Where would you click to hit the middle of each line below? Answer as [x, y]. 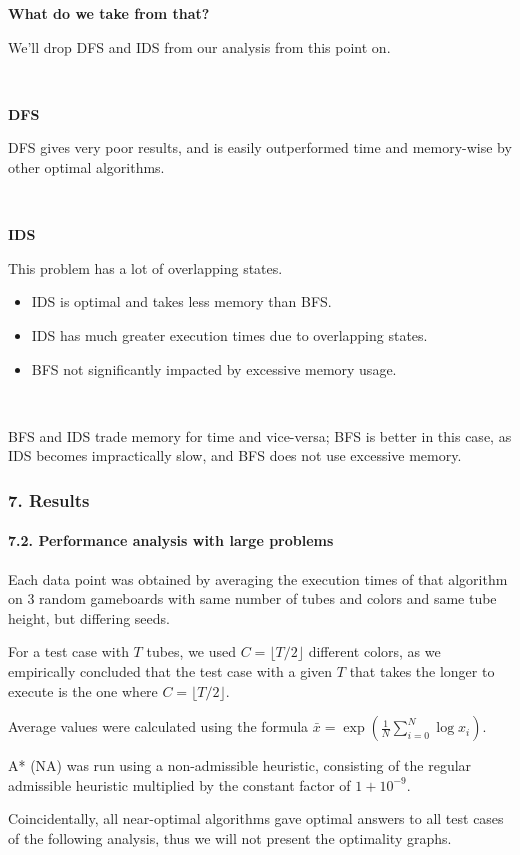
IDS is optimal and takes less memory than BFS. [181, 301]
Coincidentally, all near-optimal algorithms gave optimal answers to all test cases [256, 818]
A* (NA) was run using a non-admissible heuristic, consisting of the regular [240, 765]
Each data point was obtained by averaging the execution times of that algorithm [258, 578]
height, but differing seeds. [89, 617]
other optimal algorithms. [86, 166]
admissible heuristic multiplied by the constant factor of [179, 784]
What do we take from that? [109, 13]
